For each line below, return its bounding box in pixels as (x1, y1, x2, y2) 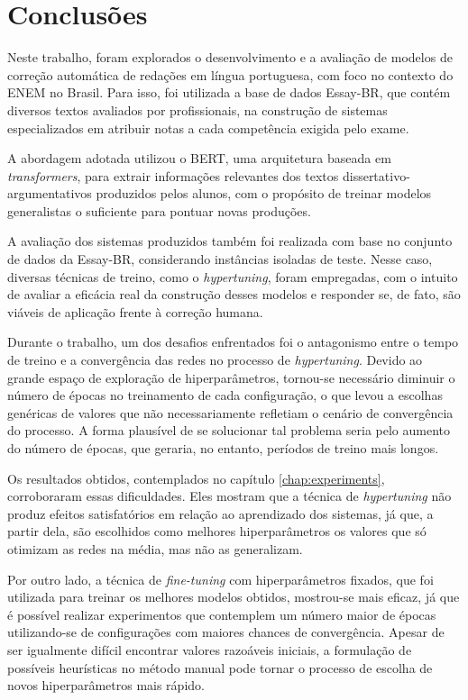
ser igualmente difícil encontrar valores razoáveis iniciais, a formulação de (7, 640, 412, 659)
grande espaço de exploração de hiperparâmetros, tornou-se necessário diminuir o (7, 368, 455, 386)
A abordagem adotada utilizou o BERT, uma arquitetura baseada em (7, 149, 391, 168)
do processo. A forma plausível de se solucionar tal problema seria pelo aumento (7, 421, 451, 440)
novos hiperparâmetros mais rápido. (7, 676, 205, 695)
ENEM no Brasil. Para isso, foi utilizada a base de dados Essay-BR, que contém (7, 83, 451, 102)
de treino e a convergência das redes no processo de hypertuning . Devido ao (7, 350, 423, 369)
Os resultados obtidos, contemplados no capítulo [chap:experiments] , (7, 468, 385, 487)
